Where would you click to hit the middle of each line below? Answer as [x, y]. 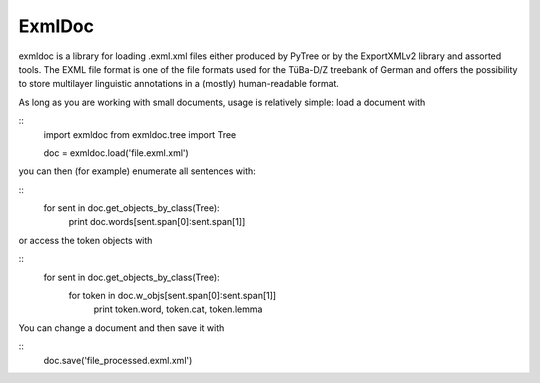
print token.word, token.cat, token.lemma [178, 309]
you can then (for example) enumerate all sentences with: [137, 171]
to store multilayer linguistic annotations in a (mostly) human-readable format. [179, 84]
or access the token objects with [85, 240]
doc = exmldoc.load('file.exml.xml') [116, 152]
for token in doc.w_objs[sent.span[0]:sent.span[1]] [172, 296]
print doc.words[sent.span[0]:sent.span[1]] [157, 222]
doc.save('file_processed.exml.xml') [118, 360]
